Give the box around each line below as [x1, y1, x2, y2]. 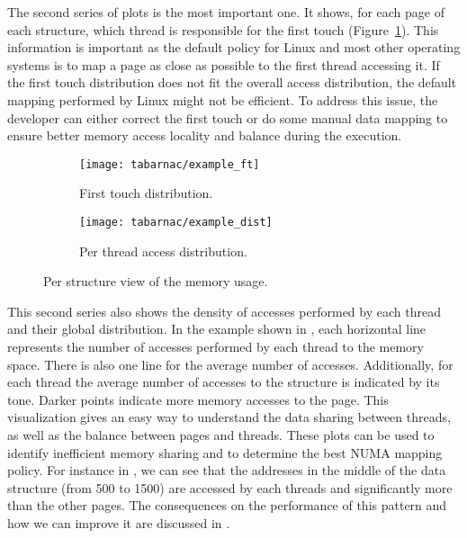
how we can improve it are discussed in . [7, 513, 230, 532]
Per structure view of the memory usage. [43, 272, 268, 291]
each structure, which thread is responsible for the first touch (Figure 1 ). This [7, 20, 439, 39]
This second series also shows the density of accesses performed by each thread [7, 301, 441, 320]
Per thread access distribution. [79, 241, 247, 260]
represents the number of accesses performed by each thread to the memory [7, 337, 424, 356]
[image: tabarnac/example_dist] [79, 216, 273, 229]
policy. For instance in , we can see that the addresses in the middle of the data [7, 461, 446, 480]
